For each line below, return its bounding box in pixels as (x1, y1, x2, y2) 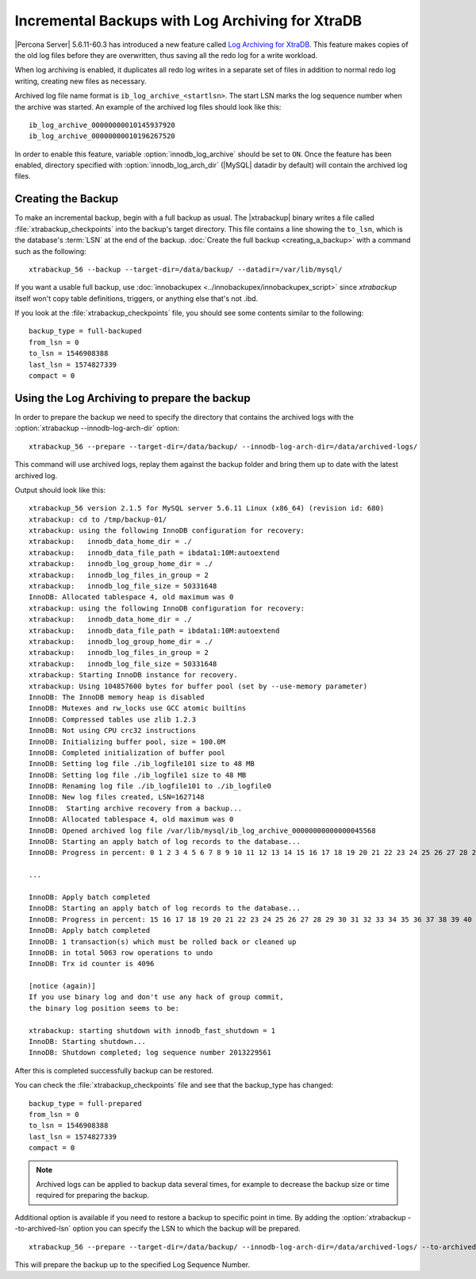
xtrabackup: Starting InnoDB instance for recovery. (29, 671, 238, 680)
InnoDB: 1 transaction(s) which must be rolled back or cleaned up (29, 937, 297, 946)
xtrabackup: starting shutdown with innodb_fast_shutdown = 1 (29, 1026, 276, 1035)
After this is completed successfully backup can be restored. (14, 1065, 214, 1075)
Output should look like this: (14, 485, 106, 495)
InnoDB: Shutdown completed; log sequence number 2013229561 (29, 1048, 271, 1057)
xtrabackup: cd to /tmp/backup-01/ (29, 514, 167, 524)
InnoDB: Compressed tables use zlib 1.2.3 (29, 715, 197, 724)
